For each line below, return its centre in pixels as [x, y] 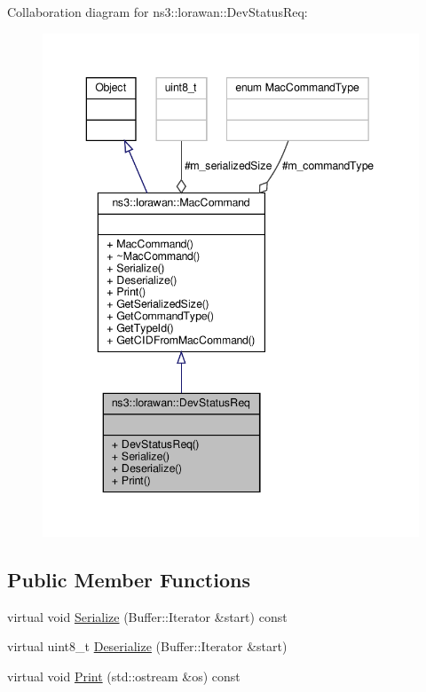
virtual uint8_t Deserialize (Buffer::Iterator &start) [147, 646]
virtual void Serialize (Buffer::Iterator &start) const [147, 616]
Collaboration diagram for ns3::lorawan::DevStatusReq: [158, 12]
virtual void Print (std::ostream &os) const [124, 676]
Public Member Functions [129, 580]
